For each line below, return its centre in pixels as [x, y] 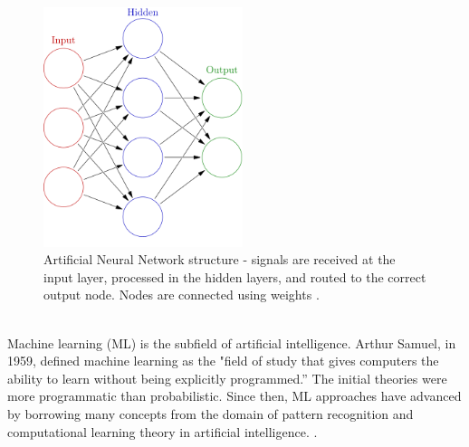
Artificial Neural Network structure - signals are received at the [220, 259]
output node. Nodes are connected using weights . [182, 295]
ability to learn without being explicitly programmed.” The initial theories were [227, 378]
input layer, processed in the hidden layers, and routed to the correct [235, 276]
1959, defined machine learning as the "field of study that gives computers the [223, 361]
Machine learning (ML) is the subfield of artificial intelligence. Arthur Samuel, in [232, 342]
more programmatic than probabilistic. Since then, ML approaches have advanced [234, 396]
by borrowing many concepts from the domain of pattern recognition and [211, 413]
